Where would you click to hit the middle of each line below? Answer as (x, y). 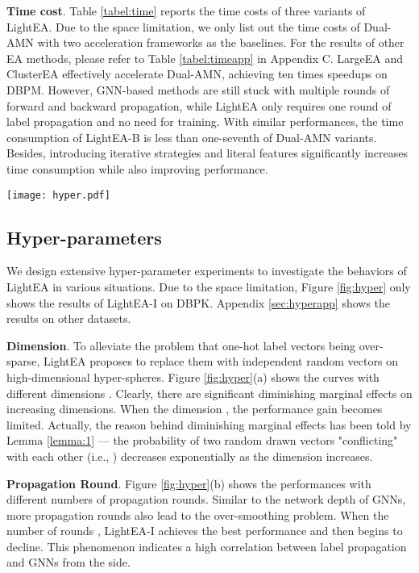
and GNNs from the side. (68, 562)
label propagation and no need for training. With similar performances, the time (205, 121)
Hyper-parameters (84, 237)
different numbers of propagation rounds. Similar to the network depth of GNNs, (206, 499)
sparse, (23, 361)
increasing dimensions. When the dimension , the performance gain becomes (195, 409)
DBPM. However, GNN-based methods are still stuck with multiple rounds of (198, 89)
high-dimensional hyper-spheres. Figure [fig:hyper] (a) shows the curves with (193, 376)
